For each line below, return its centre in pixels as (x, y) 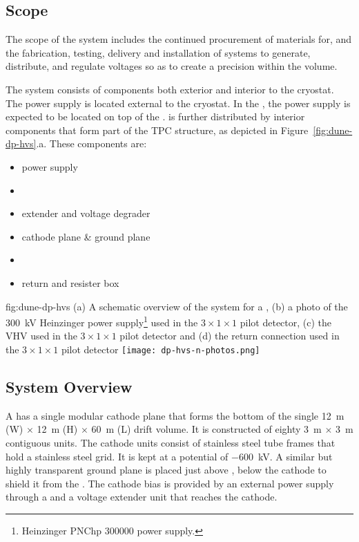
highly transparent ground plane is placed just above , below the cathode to (166, 470)
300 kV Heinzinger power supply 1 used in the (102, 321)
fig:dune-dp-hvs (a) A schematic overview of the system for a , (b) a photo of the (177, 306)
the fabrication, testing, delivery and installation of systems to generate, (158, 52)
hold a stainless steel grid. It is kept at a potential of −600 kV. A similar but (169, 456)
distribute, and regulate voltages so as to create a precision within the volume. (172, 66)
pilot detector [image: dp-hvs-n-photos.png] (161, 349)
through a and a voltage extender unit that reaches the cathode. (142, 497)
